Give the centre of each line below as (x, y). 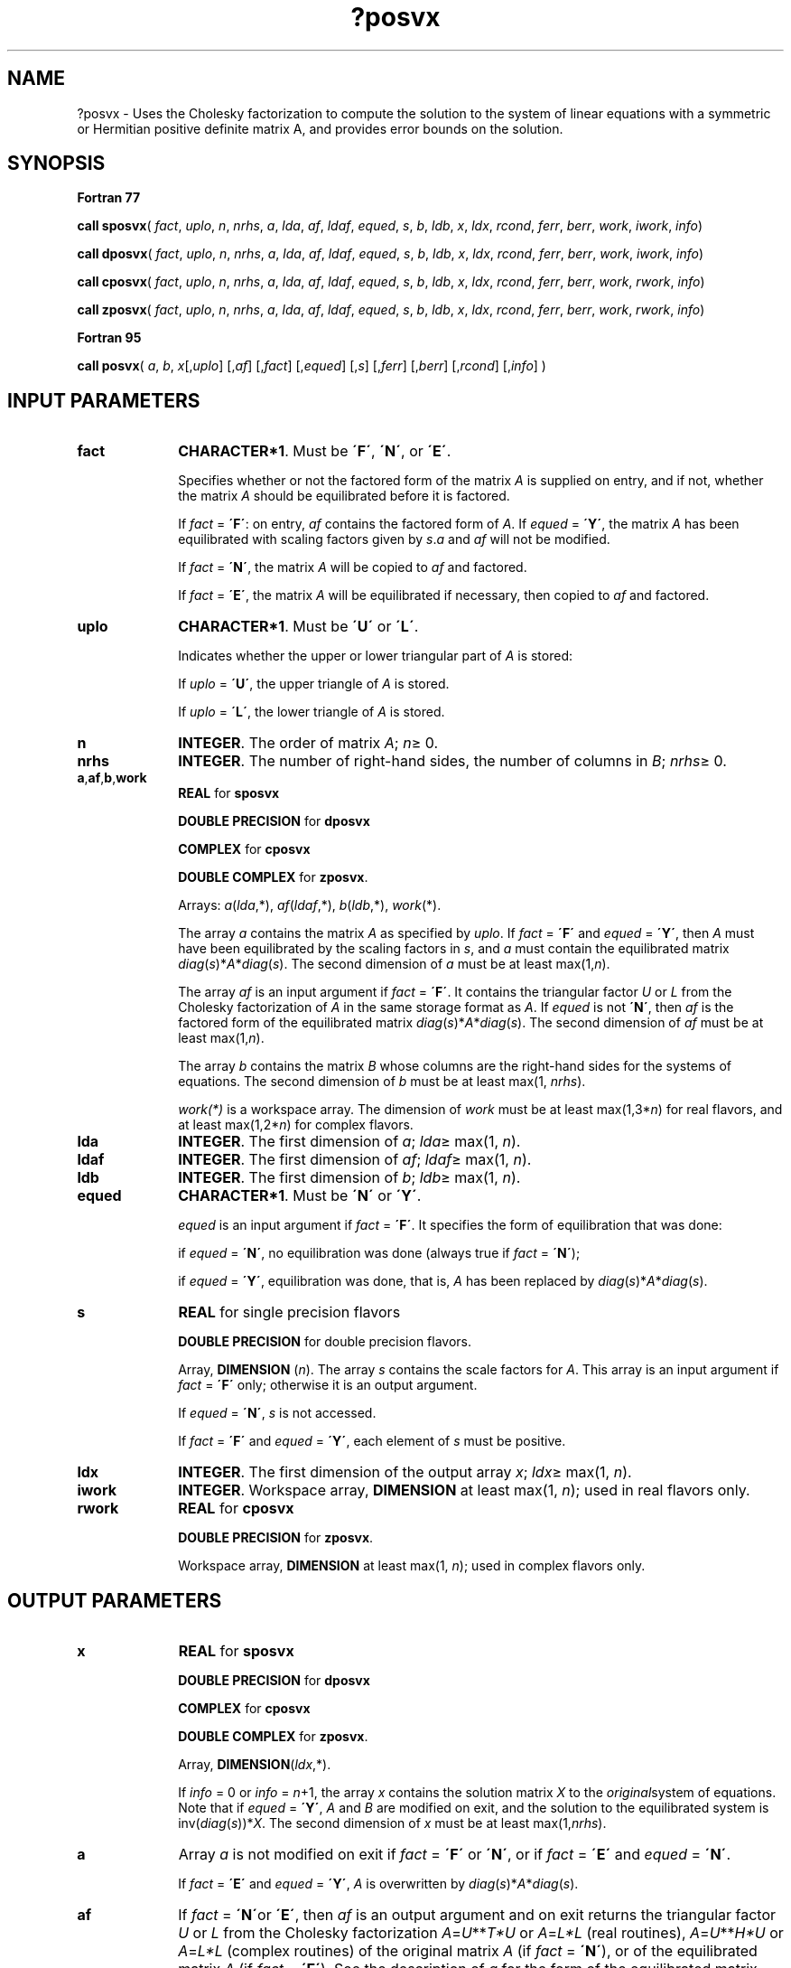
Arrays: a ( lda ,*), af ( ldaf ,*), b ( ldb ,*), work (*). (310, 905)
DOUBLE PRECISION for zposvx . (276, 1538)
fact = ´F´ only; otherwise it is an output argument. (328, 1385)
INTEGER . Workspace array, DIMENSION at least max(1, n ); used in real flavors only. (464, 1490)
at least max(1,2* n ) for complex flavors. (296, 1125)
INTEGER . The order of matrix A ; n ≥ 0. (308, 743)
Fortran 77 (109, 198)
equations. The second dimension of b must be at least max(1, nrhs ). (382, 1082)
